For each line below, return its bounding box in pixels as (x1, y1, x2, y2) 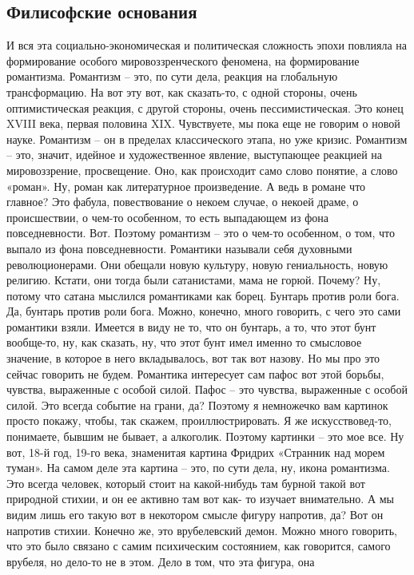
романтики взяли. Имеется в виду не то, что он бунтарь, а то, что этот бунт (6, 318, 376, 335)
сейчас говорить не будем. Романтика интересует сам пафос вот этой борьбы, (6, 365, 384, 382)
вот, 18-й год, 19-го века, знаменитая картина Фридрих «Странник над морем (6, 443, 385, 460)
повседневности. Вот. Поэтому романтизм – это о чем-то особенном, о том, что (6, 224, 395, 241)
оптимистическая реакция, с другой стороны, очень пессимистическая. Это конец (6, 99, 404, 116)
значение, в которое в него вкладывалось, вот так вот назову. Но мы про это (6, 350, 380, 367)
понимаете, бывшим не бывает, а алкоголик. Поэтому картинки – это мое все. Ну (6, 428, 404, 445)
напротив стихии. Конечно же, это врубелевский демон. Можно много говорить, (6, 521, 397, 538)
